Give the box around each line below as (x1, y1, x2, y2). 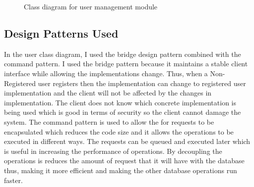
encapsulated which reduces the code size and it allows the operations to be (4, 126, 234, 137)
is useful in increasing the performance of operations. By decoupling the (4, 145, 222, 156)
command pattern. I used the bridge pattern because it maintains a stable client (4, 58, 248, 69)
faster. (4, 175, 23, 185)
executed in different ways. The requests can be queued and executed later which (4, 136, 251, 146)
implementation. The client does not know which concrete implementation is (4, 97, 236, 107)
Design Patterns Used (4, 25, 119, 41)
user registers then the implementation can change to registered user (38, 78, 246, 88)
